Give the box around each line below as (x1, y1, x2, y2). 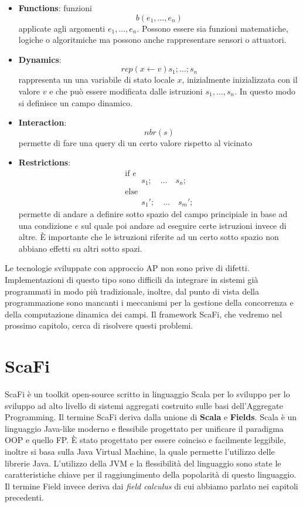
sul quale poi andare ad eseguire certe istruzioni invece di (81, 219, 287, 231)
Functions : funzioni (18, 2, 92, 13)
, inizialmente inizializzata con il (182, 73, 298, 86)
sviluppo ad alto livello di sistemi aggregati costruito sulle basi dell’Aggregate (5, 399, 283, 411)
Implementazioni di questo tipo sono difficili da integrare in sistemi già (5, 273, 258, 285)
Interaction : (18, 116, 67, 129)
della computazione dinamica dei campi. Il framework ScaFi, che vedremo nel (5, 307, 282, 320)
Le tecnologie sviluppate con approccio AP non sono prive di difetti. (5, 262, 250, 274)
